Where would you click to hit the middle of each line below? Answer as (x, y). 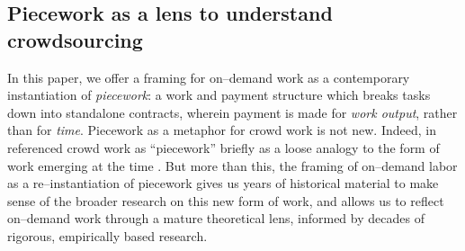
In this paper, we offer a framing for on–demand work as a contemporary (209, 77)
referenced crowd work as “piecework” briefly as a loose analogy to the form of (224, 147)
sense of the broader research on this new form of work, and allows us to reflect (226, 200)
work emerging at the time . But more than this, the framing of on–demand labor (232, 165)
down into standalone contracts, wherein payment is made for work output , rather (232, 112)
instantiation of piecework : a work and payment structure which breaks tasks (219, 95)
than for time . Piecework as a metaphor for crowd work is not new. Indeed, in (222, 130)
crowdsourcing (75, 39)
